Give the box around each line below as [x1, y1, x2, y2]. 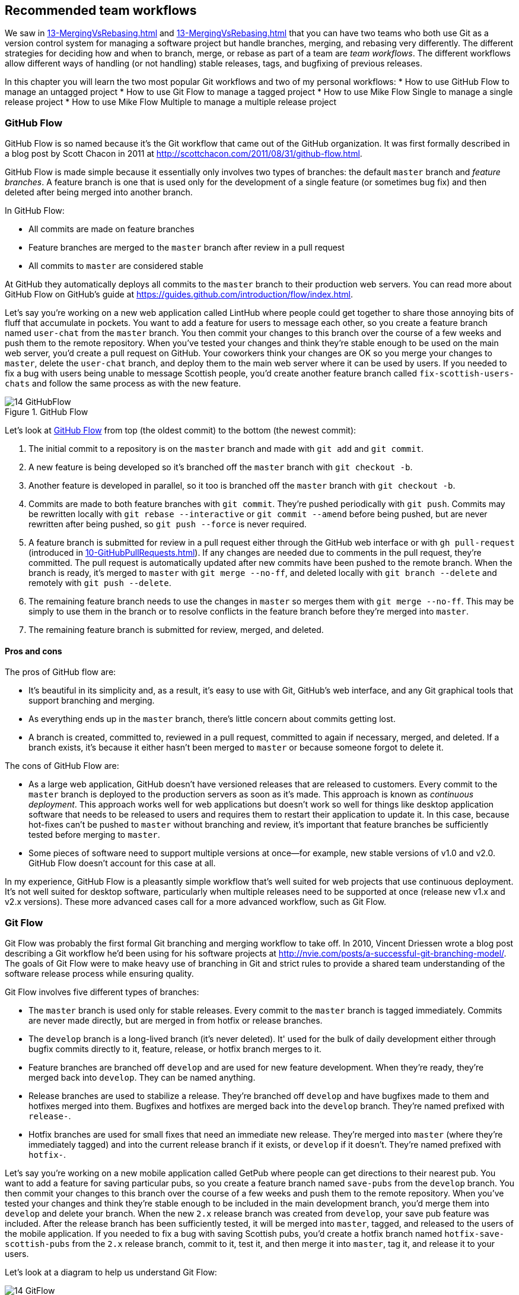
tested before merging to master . [28, 829, 160, 840]
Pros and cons [5, 645, 62, 656]
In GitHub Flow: [5, 205, 65, 216]
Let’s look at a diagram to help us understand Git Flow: [5, 1267, 217, 1278]
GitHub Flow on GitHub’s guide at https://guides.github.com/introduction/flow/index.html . [5, 289, 354, 300]
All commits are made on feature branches [28, 224, 195, 235]
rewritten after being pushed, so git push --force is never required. [28, 519, 307, 530]
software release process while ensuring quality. [5, 968, 194, 979]
